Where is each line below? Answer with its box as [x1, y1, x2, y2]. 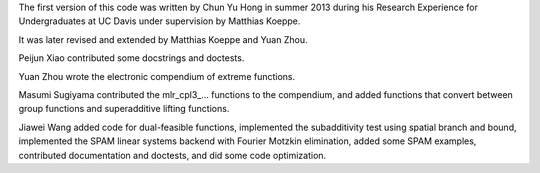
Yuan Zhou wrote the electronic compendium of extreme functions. [18, 70, 296, 82]
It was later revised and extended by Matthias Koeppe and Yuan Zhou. [18, 33, 308, 45]
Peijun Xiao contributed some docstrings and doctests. [18, 52, 245, 64]
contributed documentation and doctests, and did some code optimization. [18, 149, 327, 161]
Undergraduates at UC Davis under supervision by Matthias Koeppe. [18, 15, 301, 27]
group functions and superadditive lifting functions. [18, 103, 230, 115]
